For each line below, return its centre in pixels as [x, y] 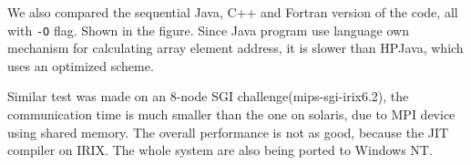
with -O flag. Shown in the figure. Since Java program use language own [208, 30]
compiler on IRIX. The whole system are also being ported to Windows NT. [220, 150]
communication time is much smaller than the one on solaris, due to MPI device [231, 114]
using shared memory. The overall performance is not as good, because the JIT [228, 132]
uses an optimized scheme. [81, 65]
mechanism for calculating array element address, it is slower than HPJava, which [235, 48]
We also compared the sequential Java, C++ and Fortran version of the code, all [233, 12]
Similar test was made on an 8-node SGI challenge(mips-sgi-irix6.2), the [208, 96]
